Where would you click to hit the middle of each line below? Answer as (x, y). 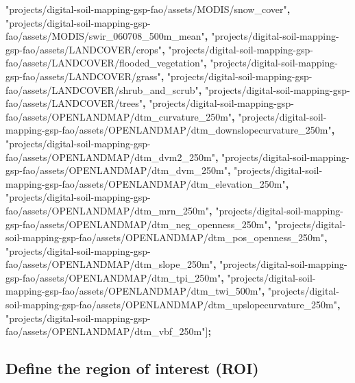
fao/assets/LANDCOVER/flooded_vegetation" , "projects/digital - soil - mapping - (172, 63)
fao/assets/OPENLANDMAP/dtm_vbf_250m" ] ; (108, 331)
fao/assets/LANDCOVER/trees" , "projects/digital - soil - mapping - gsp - (150, 103)
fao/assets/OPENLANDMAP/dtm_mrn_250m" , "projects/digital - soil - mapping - (174, 210)
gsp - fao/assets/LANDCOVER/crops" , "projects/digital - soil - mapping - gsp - (159, 49)
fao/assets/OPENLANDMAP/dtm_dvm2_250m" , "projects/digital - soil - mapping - (177, 157)
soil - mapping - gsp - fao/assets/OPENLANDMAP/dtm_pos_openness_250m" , (167, 237)
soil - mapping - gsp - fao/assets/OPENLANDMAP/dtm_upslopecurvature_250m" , (173, 305)
